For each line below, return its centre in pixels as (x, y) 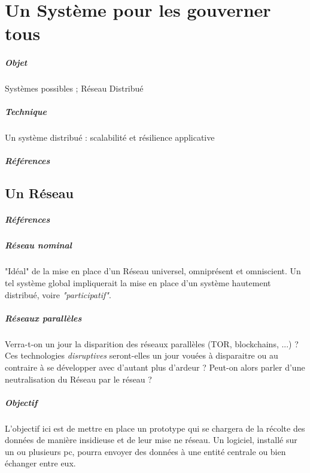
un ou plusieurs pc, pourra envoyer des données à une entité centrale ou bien (145, 451)
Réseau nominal (38, 245)
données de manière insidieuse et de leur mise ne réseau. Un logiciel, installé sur (151, 440)
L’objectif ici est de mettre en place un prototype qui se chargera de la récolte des (155, 428)
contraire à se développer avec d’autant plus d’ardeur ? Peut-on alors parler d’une (155, 367)
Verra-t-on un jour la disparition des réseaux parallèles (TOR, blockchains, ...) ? (152, 343)
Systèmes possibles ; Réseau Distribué (74, 88)
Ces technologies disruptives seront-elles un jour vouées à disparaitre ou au (142, 355)
